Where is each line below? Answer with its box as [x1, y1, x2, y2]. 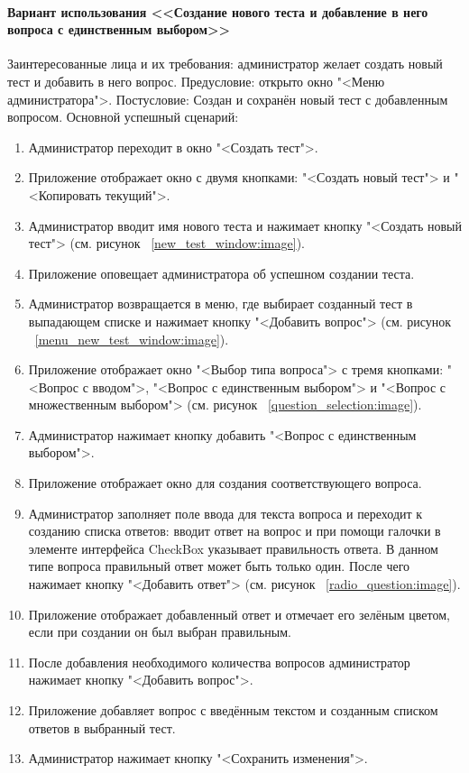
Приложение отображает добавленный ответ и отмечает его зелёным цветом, [28, 604, 451, 623]
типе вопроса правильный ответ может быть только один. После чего [28, 557, 410, 575]
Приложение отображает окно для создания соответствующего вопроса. [28, 474, 422, 492]
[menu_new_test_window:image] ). [34, 329, 229, 348]
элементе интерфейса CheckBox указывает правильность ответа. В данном [28, 538, 438, 557]
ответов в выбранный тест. [28, 718, 176, 737]
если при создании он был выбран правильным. [28, 622, 291, 641]
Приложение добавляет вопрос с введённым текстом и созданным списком [28, 701, 438, 720]
